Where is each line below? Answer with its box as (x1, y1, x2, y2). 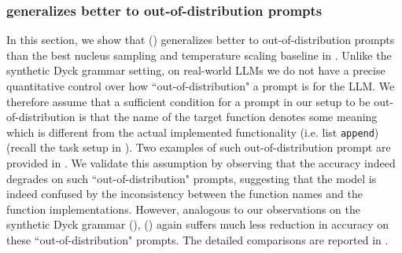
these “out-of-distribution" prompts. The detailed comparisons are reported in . (6, 232, 389, 247)
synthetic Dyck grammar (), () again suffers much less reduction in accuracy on (6, 216, 389, 233)
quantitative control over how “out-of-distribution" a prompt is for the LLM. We (6, 78, 395, 93)
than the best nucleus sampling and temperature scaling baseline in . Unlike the (6, 46, 392, 63)
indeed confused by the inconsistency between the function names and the (6, 185, 363, 202)
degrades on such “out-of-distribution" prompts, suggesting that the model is (6, 170, 377, 186)
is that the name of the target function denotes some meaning (79, 108, 378, 125)
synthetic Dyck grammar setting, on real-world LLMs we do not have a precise (6, 62, 385, 79)
